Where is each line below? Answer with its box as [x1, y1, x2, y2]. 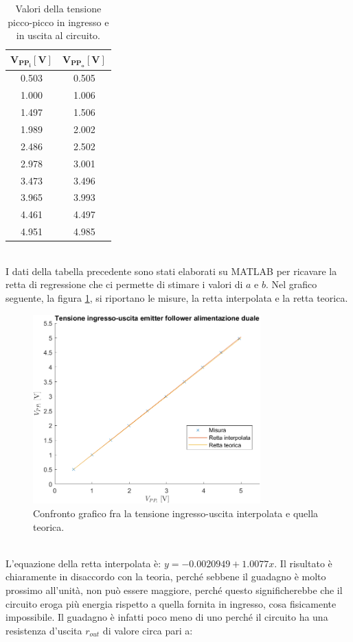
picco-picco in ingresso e [8, 14, 109, 29]
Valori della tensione [15, 1, 102, 15]
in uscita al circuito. [16, 28, 100, 43]
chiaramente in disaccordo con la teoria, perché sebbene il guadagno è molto [5, 569, 326, 584]
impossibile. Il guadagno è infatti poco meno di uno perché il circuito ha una [5, 610, 328, 624]
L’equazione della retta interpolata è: [5, 556, 161, 570]
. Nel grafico [266, 277, 317, 292]
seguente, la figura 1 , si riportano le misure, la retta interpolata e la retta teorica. [5, 290, 348, 305]
